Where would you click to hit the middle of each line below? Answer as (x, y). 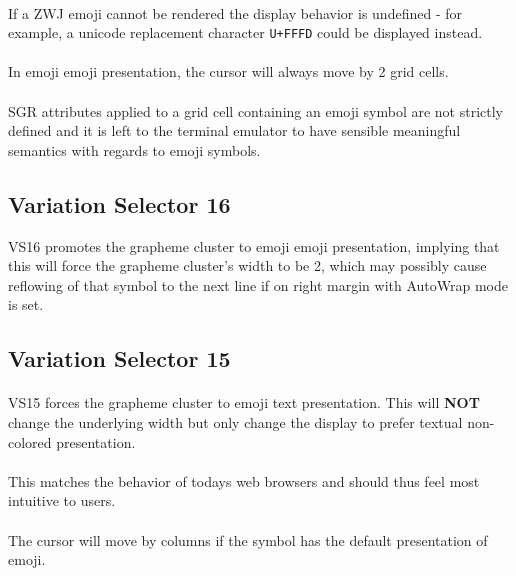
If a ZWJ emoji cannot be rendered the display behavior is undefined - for (235, 12)
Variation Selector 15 (119, 358)
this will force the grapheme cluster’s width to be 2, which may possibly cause (247, 265)
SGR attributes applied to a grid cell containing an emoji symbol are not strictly (255, 110)
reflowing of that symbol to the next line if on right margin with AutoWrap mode (258, 284)
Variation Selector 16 (119, 203)
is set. (26, 304)
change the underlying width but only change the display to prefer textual (235, 421)
